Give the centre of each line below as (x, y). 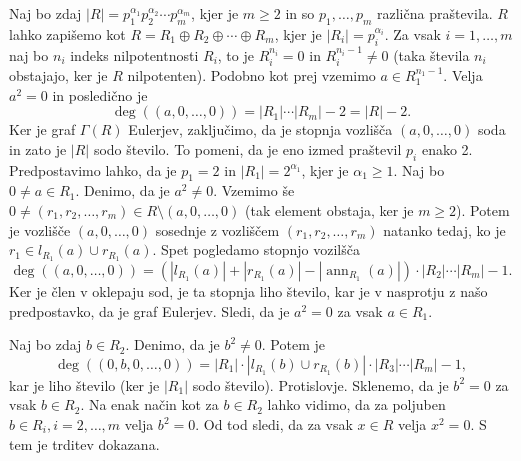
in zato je (38, 148)
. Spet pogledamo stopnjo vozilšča (256, 249)
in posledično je (100, 94)
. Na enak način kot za (149, 404)
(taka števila (431, 54)
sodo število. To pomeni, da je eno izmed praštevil (247, 148)
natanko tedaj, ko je (444, 229)
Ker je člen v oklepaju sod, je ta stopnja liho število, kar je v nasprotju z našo (248, 291)
